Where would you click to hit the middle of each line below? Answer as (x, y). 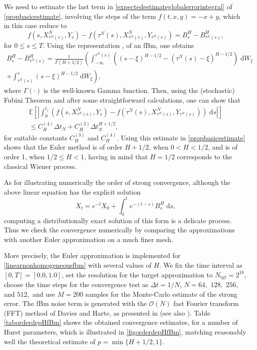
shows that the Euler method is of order (63, 147)
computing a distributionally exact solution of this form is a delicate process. (118, 220)
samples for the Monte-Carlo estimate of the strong (161, 294)
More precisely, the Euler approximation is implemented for (92, 255)
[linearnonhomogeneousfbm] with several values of (78, 265)
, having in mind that (116, 156)
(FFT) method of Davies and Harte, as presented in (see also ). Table (107, 312)
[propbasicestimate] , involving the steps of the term (80, 16)
